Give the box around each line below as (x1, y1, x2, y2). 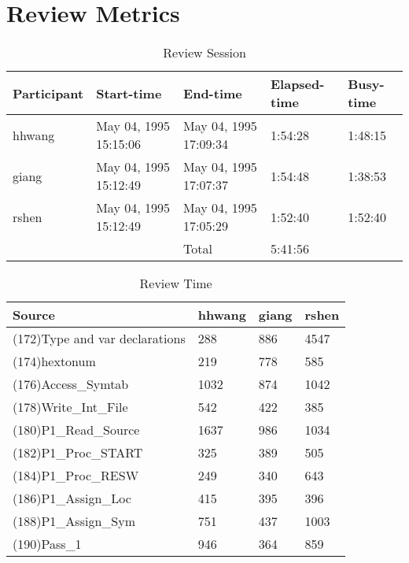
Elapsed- (270, 75, 325, 94)
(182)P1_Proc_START (13, 443, 143, 462)
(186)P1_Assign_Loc (13, 489, 131, 508)
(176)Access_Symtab (13, 375, 129, 394)
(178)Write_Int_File (13, 398, 128, 417)
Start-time (96, 83, 162, 102)
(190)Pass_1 (13, 535, 82, 554)
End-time (183, 83, 242, 102)
